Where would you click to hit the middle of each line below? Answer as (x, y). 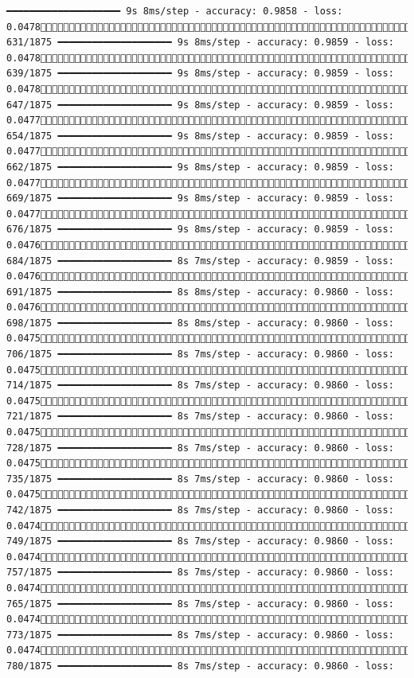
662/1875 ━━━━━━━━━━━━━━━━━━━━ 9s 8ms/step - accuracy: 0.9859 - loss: (200, 167)
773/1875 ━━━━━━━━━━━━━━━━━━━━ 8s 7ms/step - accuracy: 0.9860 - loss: (200, 635)
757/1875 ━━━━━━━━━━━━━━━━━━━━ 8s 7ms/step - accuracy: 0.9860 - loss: (200, 573)
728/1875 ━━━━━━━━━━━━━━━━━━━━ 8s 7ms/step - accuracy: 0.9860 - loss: (200, 448)
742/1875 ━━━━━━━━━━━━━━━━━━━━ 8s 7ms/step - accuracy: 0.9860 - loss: (200, 510)
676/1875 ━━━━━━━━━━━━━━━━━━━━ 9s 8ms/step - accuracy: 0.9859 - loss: (200, 230)
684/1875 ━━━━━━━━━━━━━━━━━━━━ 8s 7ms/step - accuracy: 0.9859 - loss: (200, 261)
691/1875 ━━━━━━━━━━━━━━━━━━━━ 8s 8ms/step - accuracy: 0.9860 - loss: (200, 292)
